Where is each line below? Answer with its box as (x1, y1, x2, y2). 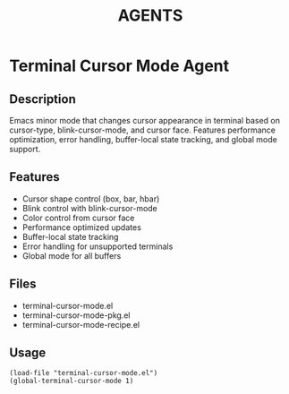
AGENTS (117, 5, 183, 26)
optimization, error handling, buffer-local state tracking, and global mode (9, 134, 277, 144)
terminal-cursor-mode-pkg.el (21, 310, 131, 321)
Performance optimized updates (21, 221, 141, 233)
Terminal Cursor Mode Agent (9, 56, 230, 76)
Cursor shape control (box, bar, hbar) (21, 193, 160, 204)
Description (9, 91, 76, 107)
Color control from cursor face (21, 212, 135, 223)
